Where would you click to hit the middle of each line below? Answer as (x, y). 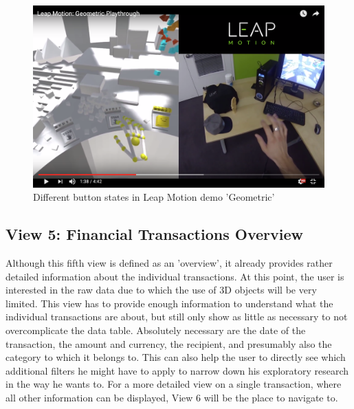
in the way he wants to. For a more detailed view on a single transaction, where (174, 384)
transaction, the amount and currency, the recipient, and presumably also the (169, 343)
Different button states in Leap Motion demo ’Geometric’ (154, 197)
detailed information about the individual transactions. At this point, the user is (175, 276)
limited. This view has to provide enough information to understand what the (169, 303)
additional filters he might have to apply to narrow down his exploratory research (177, 370)
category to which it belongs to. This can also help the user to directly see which (176, 357)
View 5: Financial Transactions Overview (154, 234)
